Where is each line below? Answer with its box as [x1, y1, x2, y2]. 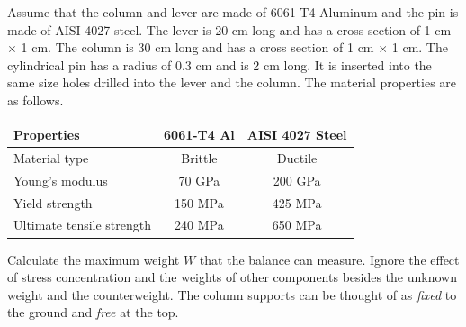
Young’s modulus [13, 170, 108, 189]
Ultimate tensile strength [13, 215, 152, 234]
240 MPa [175, 215, 224, 234]
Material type [13, 148, 89, 167]
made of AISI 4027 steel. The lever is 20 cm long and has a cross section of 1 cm [7, 20, 452, 39]
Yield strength [13, 193, 93, 212]
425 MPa [272, 193, 322, 212]
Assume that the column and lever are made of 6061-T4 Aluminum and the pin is [7, 3, 459, 21]
